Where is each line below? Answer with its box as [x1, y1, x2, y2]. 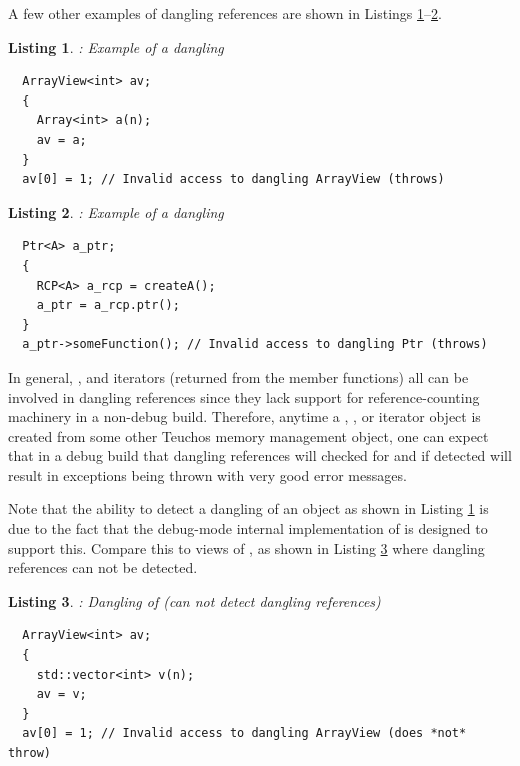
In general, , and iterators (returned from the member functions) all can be [8, 366, 469, 387]
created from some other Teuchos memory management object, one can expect [8, 425, 489, 446]
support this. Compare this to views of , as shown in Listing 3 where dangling [8, 537, 485, 558]
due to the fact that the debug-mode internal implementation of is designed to [8, 518, 488, 539]
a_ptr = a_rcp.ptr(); [36, 298, 180, 313]
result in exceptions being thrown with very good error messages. [8, 464, 407, 485]
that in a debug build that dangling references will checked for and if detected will [8, 445, 512, 466]
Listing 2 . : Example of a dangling [8, 201, 224, 222]
